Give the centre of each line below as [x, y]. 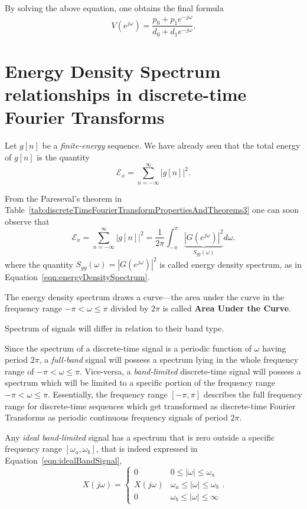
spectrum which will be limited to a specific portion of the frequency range [140, 382]
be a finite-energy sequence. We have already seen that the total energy [171, 145]
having [274, 348]
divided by [130, 308]
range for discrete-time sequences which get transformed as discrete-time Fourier [150, 405]
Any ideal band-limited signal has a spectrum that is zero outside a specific [140, 437]
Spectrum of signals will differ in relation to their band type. [115, 328]
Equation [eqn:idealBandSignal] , [63, 460]
